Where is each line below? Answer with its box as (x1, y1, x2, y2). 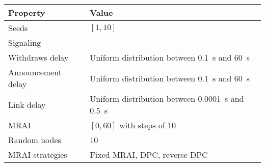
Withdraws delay (8, 51, 69, 63)
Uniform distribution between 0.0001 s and (90, 93, 244, 104)
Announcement (8, 66, 62, 78)
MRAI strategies (8, 149, 67, 160)
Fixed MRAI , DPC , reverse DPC (90, 149, 208, 160)
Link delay (8, 98, 46, 110)
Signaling (8, 37, 41, 48)
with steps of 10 (119, 119, 176, 131)
